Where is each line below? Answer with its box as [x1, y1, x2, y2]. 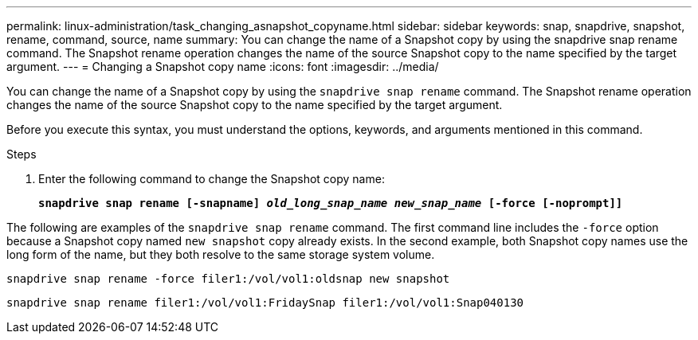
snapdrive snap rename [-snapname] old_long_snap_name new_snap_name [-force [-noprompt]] [38, 197, 623, 209]
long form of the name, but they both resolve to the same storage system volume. [6, 248, 435, 261]
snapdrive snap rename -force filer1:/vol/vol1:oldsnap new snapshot [6, 272, 450, 285]
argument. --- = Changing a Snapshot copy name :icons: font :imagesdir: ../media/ [6, 60, 439, 73]
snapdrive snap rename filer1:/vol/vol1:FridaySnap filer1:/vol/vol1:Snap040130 [6, 296, 524, 309]
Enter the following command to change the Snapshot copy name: [38, 172, 385, 186]
